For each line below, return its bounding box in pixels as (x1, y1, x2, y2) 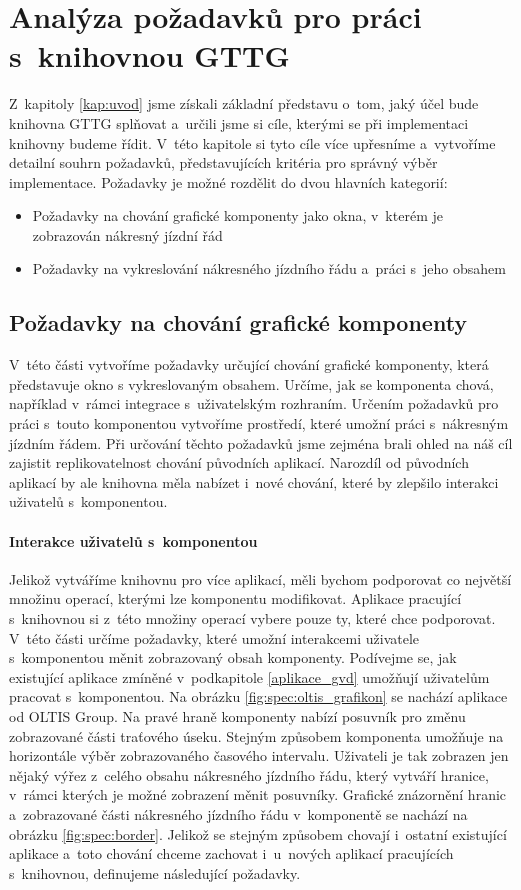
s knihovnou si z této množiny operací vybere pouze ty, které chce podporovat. (9, 608, 496, 628)
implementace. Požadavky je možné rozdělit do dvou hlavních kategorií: (9, 171, 448, 192)
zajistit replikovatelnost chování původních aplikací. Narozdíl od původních (9, 452, 469, 473)
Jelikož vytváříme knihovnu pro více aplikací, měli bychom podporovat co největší (9, 568, 512, 589)
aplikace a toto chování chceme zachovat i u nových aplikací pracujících (9, 843, 454, 864)
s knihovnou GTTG (9, 35, 290, 76)
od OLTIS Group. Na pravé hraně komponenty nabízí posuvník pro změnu (9, 705, 466, 726)
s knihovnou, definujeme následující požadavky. (9, 862, 301, 883)
